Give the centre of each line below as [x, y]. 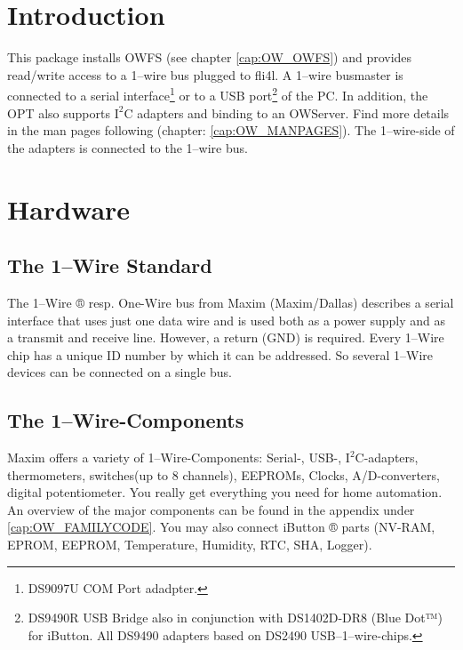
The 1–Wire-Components [126, 420]
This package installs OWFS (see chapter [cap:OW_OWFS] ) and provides [210, 57]
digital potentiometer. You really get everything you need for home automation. [225, 492]
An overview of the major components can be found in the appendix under [211, 509]
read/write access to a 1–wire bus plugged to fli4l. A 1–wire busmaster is [205, 74]
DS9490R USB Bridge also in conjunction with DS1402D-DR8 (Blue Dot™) [235, 618]
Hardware [69, 209]
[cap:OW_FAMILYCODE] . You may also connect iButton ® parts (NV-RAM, [221, 527]
